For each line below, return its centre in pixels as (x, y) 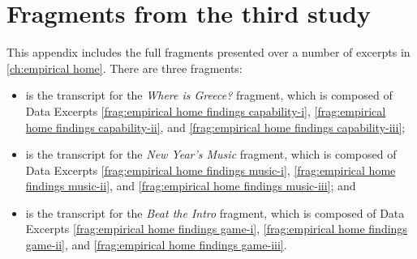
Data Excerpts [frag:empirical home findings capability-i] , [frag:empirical (206, 110)
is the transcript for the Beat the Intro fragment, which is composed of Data (215, 212)
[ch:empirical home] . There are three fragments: (125, 68)
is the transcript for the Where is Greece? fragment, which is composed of (209, 95)
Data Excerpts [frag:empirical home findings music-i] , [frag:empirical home (211, 170)
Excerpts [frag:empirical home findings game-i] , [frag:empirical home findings (216, 229)
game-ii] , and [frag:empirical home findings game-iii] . (156, 245)
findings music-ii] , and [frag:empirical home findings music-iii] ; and (191, 186)
